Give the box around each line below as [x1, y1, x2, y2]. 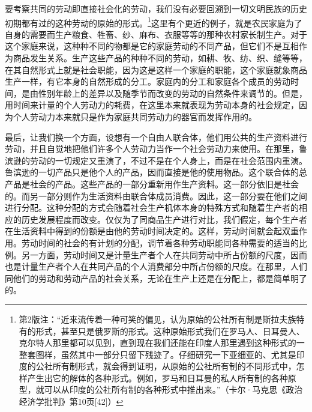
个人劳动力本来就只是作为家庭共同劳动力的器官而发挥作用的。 [13, 111, 257, 123]
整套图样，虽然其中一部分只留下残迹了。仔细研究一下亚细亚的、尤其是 [19, 348, 296, 360]
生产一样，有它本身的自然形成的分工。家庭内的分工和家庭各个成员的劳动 [5, 75, 290, 88]
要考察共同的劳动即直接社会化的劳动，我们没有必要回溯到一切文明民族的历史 [5, 2, 307, 14]
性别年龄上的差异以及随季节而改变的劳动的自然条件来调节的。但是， [38, 86, 307, 99]
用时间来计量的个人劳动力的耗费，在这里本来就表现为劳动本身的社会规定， [5, 98, 299, 111]
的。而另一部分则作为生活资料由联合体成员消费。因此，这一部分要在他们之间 [5, 189, 307, 202]
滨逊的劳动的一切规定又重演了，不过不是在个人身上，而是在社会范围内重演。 [5, 154, 307, 166]
